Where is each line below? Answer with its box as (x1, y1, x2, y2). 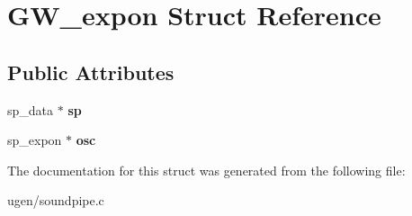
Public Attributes (7, 58, 175, 85)
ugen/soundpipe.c (7, 191, 104, 210)
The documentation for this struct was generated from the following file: (7, 160, 406, 179)
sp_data (7, 100, 54, 119)
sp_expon (7, 130, 62, 149)
